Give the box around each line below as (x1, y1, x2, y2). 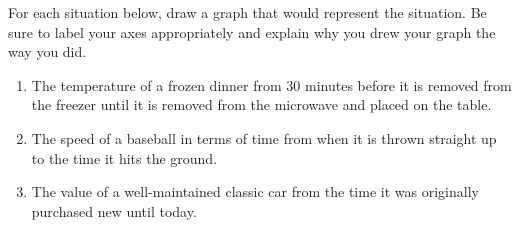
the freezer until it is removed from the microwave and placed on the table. (31, 94, 492, 115)
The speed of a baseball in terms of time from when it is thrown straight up (31, 127, 497, 148)
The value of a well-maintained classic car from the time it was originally (31, 181, 479, 202)
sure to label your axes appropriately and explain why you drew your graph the (8, 21, 496, 42)
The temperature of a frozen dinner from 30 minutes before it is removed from (31, 74, 512, 95)
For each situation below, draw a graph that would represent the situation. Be (8, 2, 487, 22)
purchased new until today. (31, 200, 197, 221)
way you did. (8, 41, 87, 62)
